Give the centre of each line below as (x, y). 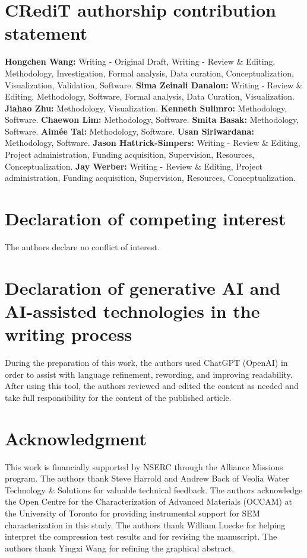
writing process (69, 334)
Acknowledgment (76, 438)
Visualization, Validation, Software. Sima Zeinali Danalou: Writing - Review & (154, 85)
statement (46, 33)
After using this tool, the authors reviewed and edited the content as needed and (152, 386)
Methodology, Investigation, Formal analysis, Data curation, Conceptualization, (149, 73)
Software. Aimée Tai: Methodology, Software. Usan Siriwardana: (129, 131)
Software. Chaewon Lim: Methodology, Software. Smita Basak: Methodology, (152, 119)
